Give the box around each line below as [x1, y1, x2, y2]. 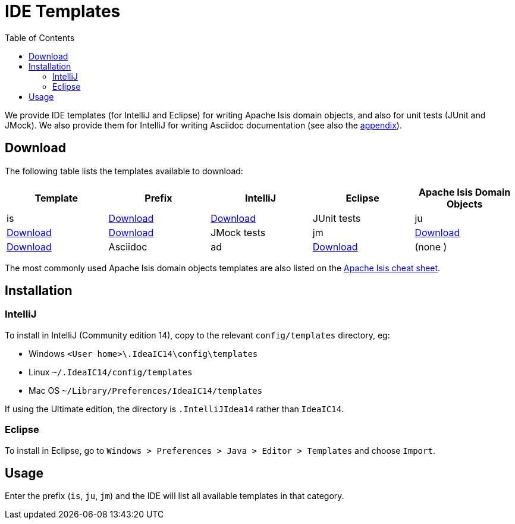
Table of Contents [5, 32, 75, 43]
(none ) [414, 240, 447, 253]
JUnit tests [312, 212, 361, 224]
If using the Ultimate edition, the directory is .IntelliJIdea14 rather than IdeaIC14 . [5, 403, 344, 414]
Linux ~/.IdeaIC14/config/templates [29, 366, 193, 377]
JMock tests [211, 226, 266, 239]
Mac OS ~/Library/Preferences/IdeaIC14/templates [29, 385, 263, 396]
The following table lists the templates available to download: [5, 165, 243, 176]
